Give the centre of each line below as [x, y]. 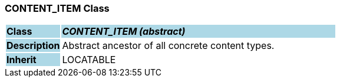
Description [33, 46]
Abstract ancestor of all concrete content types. [168, 46]
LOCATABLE [89, 60]
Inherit [22, 60]
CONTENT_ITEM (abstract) [124, 32]
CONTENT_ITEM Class [57, 8]
